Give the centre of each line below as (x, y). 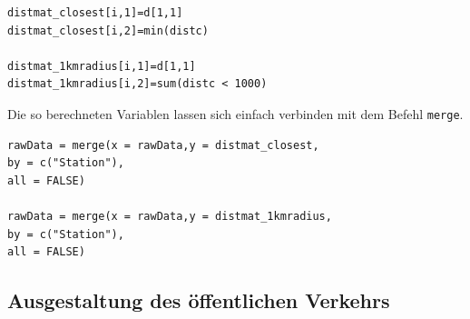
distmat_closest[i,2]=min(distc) (108, 30)
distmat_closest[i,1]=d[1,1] (95, 13)
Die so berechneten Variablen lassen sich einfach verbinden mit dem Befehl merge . (235, 113)
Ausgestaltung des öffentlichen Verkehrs (199, 300)
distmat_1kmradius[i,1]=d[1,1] (102, 66)
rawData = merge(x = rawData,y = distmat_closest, (163, 145)
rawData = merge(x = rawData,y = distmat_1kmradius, (170, 216)
